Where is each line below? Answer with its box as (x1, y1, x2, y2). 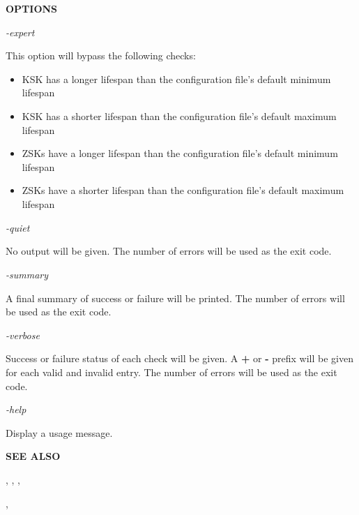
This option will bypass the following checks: (6, 48, 196, 63)
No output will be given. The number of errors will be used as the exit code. (6, 244, 332, 258)
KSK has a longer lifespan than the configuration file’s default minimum (22, 71, 331, 86)
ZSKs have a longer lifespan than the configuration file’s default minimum (22, 146, 338, 161)
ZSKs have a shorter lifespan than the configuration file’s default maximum (22, 183, 344, 197)
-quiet (6, 220, 30, 234)
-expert (6, 24, 35, 39)
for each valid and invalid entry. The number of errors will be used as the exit (6, 364, 337, 379)
